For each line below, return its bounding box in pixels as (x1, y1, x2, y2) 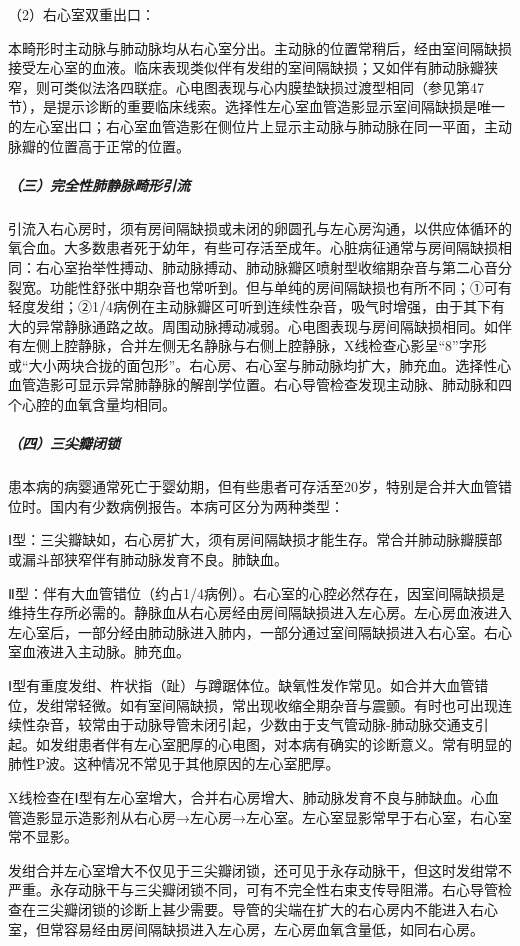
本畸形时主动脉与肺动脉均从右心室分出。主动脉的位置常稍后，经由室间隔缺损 (8, 37, 512, 58)
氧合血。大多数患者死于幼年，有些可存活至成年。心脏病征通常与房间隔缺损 (8, 237, 498, 258)
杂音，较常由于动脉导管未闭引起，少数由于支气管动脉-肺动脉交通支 (35, 714, 475, 735)
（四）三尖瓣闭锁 (8, 433, 120, 454)
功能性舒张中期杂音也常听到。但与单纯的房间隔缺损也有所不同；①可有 (49, 276, 512, 297)
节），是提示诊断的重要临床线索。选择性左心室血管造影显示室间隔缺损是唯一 (8, 96, 505, 117)
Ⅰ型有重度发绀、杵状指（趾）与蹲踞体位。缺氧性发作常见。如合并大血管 (8, 674, 475, 695)
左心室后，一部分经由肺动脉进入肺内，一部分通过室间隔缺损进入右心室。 (8, 621, 484, 642)
